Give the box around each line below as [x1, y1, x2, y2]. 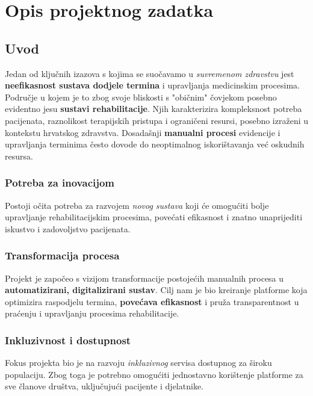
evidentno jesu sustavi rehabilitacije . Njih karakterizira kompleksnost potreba [5, 102, 302, 115]
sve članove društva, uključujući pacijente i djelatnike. [5, 380, 203, 392]
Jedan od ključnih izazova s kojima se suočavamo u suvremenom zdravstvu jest [5, 67, 294, 79]
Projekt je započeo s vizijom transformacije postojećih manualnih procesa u [5, 271, 284, 284]
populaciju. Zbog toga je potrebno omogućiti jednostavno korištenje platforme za [5, 368, 303, 380]
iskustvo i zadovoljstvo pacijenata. [5, 222, 131, 235]
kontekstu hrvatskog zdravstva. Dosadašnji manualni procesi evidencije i [5, 126, 280, 138]
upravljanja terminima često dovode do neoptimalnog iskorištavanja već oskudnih [5, 138, 305, 150]
